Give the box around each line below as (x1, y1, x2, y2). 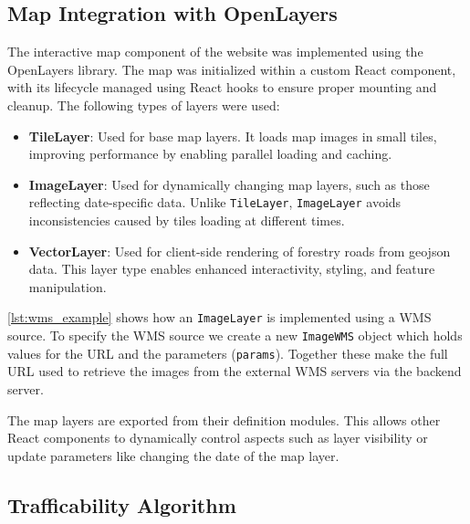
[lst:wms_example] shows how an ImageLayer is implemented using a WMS (7, 308, 432, 327)
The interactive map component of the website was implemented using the (7, 42, 423, 61)
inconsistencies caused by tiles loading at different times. (28, 211, 345, 230)
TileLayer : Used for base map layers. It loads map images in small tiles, (28, 126, 437, 145)
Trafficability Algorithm (7, 490, 236, 519)
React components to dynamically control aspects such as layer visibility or (7, 428, 428, 447)
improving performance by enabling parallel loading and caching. (28, 144, 392, 163)
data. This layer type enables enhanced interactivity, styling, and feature (28, 259, 435, 278)
